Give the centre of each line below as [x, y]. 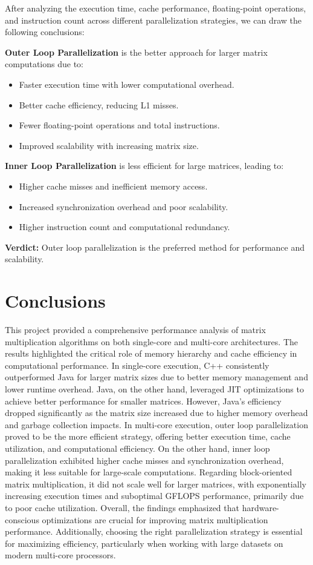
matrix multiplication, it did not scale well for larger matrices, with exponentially [156, 484]
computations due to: [44, 64]
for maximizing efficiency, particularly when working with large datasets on [144, 543]
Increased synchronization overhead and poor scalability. [124, 206]
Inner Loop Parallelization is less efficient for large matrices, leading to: [144, 166]
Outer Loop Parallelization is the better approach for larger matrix [136, 52]
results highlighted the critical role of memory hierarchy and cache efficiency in [151, 353]
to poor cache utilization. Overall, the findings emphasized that [122, 507]
